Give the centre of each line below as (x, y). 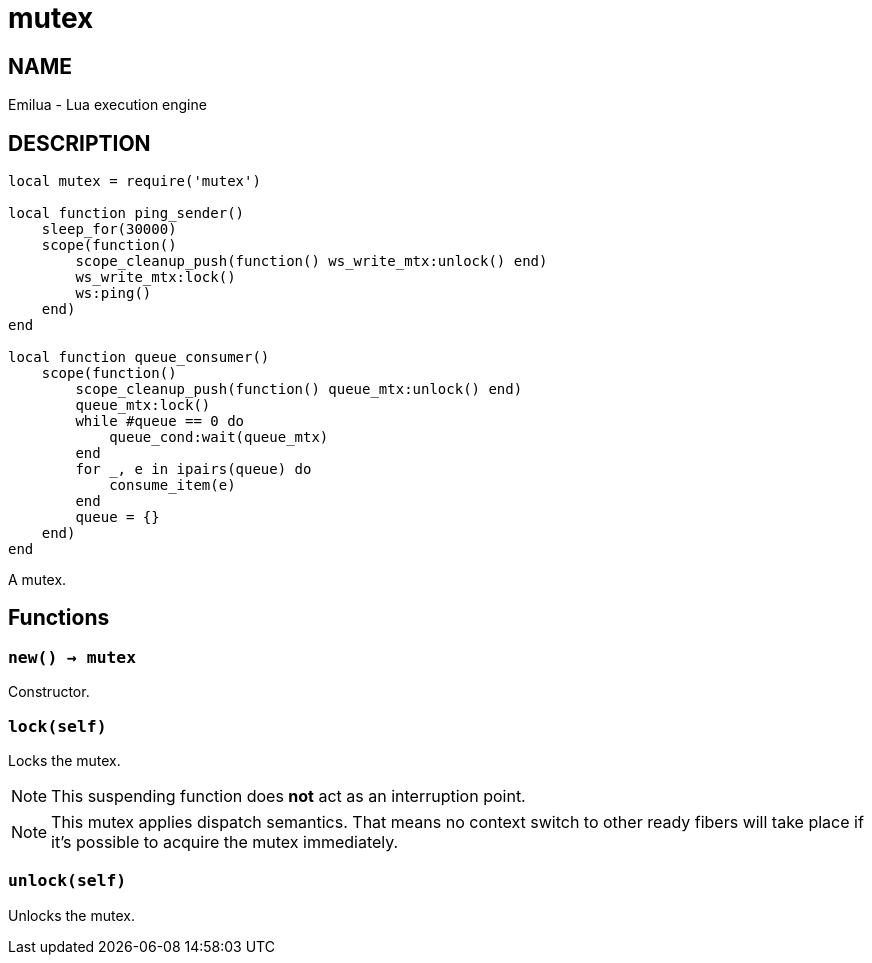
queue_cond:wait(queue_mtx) (219, 437)
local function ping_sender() (126, 213)
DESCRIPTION (79, 143)
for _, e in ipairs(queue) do (193, 469)
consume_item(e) (172, 485)
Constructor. (49, 692)
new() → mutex (72, 657)
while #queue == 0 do (160, 421)
